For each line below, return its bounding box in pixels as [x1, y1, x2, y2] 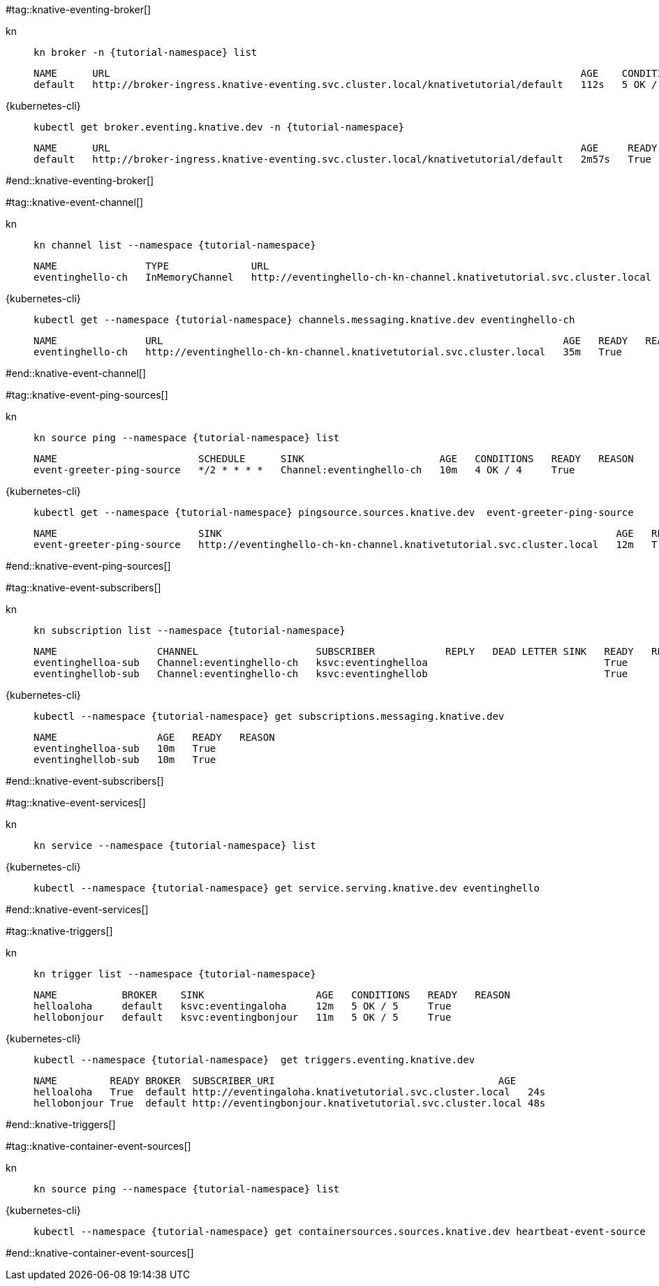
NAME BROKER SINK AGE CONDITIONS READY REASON [34, 989, 510, 1000]
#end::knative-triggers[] [6, 1118, 116, 1130]
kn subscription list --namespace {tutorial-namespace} [34, 625, 346, 636]
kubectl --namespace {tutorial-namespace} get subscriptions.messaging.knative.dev [34, 711, 505, 722]
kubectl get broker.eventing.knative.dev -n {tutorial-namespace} [34, 121, 405, 133]
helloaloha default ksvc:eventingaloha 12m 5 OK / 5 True [34, 1000, 452, 1012]
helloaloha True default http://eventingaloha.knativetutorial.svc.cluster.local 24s [34, 1086, 546, 1097]
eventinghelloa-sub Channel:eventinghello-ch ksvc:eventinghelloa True [34, 657, 628, 668]
